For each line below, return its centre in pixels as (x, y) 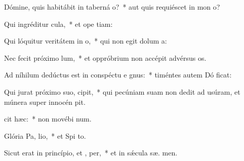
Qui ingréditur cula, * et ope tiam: (58, 24)
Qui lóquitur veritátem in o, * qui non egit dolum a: (86, 41)
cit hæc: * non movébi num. (48, 119)
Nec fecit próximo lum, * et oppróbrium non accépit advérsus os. (105, 57)
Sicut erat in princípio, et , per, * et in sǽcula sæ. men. (91, 153)
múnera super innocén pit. (45, 102)
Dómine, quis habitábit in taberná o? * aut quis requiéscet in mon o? (112, 7)
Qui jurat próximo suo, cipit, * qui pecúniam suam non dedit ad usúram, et (122, 91)
